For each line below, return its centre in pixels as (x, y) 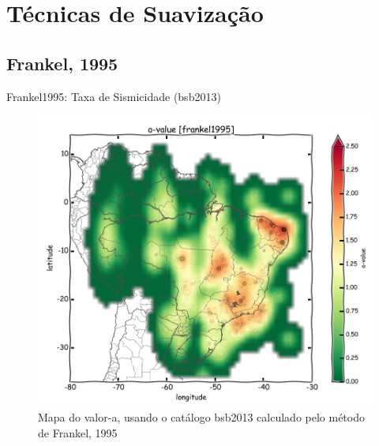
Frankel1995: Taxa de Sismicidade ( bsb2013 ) (114, 96)
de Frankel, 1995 (78, 432)
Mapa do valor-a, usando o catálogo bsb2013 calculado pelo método (201, 417)
